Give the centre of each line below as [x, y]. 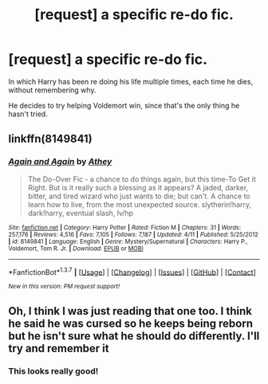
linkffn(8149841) [51, 139]
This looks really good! [53, 370]
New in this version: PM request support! [64, 287]
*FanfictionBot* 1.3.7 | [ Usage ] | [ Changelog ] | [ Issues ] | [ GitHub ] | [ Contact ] [132, 271]
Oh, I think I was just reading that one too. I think [130, 311]
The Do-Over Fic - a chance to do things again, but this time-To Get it [142, 179]
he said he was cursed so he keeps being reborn [131, 323]
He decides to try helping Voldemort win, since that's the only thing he [124, 105]
